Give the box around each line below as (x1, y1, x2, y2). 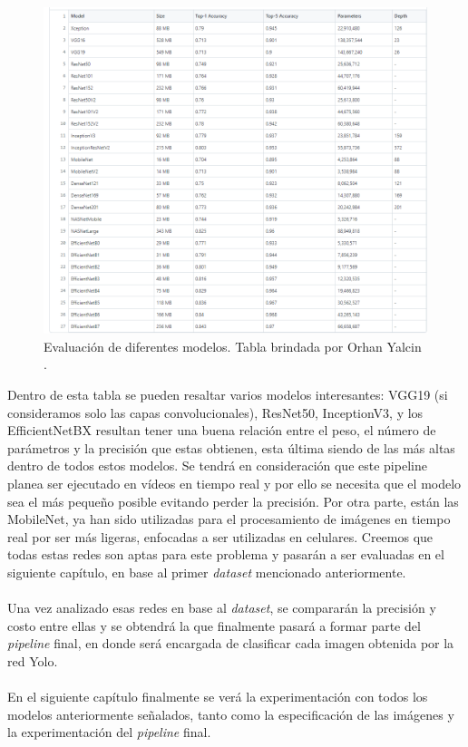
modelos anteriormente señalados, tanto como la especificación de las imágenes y (7, 704, 454, 723)
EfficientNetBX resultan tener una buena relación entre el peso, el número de (7, 421, 436, 440)
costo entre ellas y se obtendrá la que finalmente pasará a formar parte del (7, 616, 421, 635)
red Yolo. (7, 651, 58, 670)
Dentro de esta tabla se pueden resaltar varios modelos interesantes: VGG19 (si (7, 385, 448, 404)
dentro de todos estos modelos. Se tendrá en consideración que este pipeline (7, 456, 427, 475)
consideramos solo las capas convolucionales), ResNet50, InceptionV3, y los (7, 403, 424, 422)
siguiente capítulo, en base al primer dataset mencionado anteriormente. (7, 562, 406, 581)
